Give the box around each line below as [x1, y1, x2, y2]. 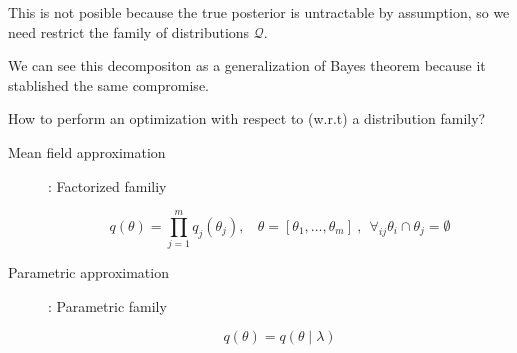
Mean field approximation [8, 141, 166, 162]
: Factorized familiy [48, 175, 167, 196]
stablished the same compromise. [8, 74, 209, 95]
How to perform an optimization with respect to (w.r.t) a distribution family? [8, 108, 486, 129]
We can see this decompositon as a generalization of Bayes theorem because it [8, 55, 486, 76]
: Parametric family [48, 295, 167, 316]
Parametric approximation [8, 262, 169, 283]
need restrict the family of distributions [8, 21, 250, 42]
